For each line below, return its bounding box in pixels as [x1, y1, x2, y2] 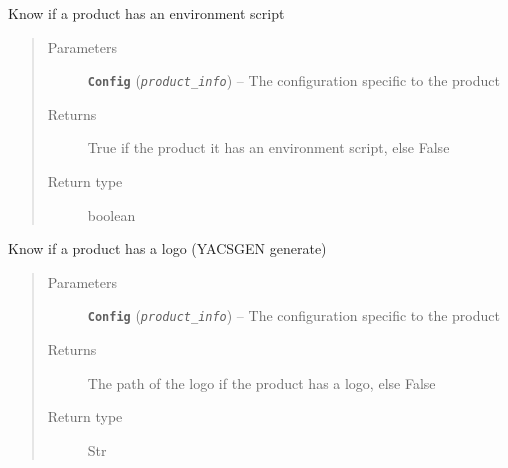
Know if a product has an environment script [8, 3, 285, 23]
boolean [87, 204, 136, 225]
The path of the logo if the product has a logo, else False [87, 372, 436, 393]
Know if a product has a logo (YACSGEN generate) [8, 238, 327, 259]
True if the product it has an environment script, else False [87, 137, 450, 158]
